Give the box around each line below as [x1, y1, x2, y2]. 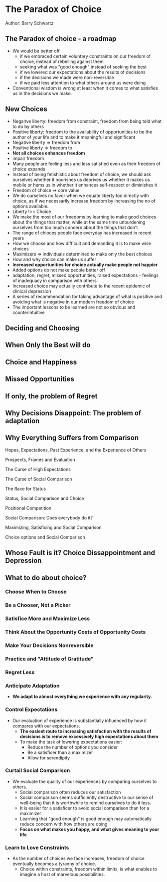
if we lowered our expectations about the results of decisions [19, 69, 146, 75]
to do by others [12, 123, 44, 129]
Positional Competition [5, 505, 52, 511]
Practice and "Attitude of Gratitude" [5, 655, 94, 662]
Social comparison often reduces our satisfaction [19, 789, 121, 795]
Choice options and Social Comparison [5, 534, 86, 540]
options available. [12, 203, 49, 209]
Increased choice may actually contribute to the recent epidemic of [12, 282, 151, 288]
